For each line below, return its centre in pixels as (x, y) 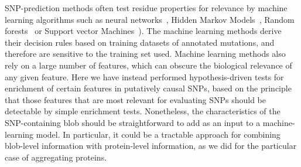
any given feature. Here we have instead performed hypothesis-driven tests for (144, 76)
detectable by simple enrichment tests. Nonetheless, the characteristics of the (143, 111)
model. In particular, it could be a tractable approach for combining (158, 134)
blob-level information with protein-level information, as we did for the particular (151, 146)
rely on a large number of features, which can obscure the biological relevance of (148, 65)
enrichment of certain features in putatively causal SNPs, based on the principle (148, 88)
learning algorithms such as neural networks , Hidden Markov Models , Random (150, 19)
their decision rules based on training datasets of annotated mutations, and (140, 42)
